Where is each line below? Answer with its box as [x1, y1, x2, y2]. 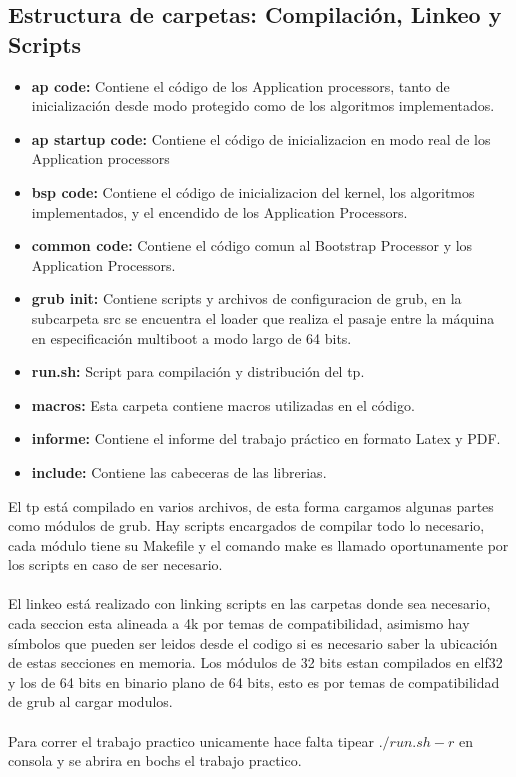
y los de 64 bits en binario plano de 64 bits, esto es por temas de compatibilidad [8, 671, 500, 692]
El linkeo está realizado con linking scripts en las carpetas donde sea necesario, [8, 593, 491, 614]
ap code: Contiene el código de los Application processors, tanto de [31, 75, 450, 96]
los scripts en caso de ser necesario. [8, 554, 223, 575]
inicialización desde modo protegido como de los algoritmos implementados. [31, 95, 495, 116]
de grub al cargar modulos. [8, 691, 173, 712]
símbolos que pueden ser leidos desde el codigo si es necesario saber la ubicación [8, 632, 498, 653]
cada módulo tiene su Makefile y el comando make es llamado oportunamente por [8, 534, 509, 555]
